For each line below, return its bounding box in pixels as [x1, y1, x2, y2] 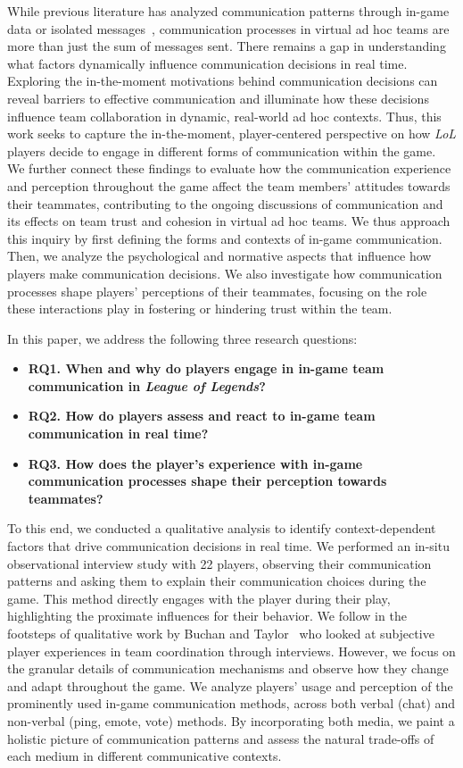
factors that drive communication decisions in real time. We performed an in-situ [7, 537, 450, 555]
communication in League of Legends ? [28, 376, 266, 395]
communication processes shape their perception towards [28, 472, 387, 490]
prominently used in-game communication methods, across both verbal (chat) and [7, 694, 456, 713]
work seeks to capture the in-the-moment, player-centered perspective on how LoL [7, 124, 457, 143]
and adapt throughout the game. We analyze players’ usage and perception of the [7, 676, 453, 695]
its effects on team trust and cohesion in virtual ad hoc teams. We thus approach [7, 212, 451, 230]
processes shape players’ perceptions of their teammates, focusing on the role [7, 281, 427, 300]
